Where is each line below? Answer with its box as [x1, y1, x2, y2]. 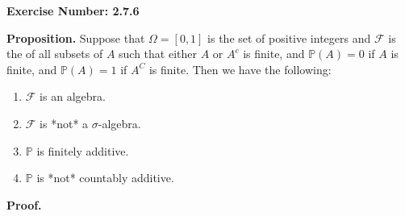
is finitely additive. [36, 142, 129, 159]
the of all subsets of [6, 45, 103, 62]
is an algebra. [40, 88, 106, 105]
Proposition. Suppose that [6, 29, 145, 46]
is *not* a [40, 114, 89, 131]
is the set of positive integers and [207, 29, 371, 46]
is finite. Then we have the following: [148, 60, 332, 77]
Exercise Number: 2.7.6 [6, 2, 140, 19]
